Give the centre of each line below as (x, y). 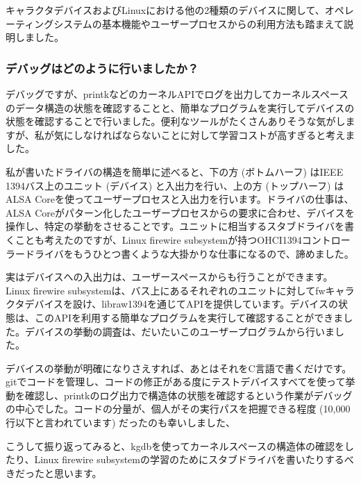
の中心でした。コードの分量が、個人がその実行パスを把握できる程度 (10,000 (178, 409)
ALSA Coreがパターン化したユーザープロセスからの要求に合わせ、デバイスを (180, 212)
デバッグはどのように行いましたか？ (102, 68)
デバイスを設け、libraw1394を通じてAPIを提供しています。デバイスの (181, 304)
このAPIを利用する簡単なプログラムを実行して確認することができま (189, 317)
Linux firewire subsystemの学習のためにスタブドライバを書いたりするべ (194, 459)
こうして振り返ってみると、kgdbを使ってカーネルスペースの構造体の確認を (175, 445)
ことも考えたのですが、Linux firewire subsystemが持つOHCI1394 (158, 239)
